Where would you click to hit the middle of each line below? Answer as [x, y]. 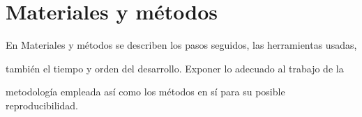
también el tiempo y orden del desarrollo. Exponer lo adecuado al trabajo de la [175, 68]
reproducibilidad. [42, 105]
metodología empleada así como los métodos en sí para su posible [145, 92]
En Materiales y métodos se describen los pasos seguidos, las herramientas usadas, [181, 45]
